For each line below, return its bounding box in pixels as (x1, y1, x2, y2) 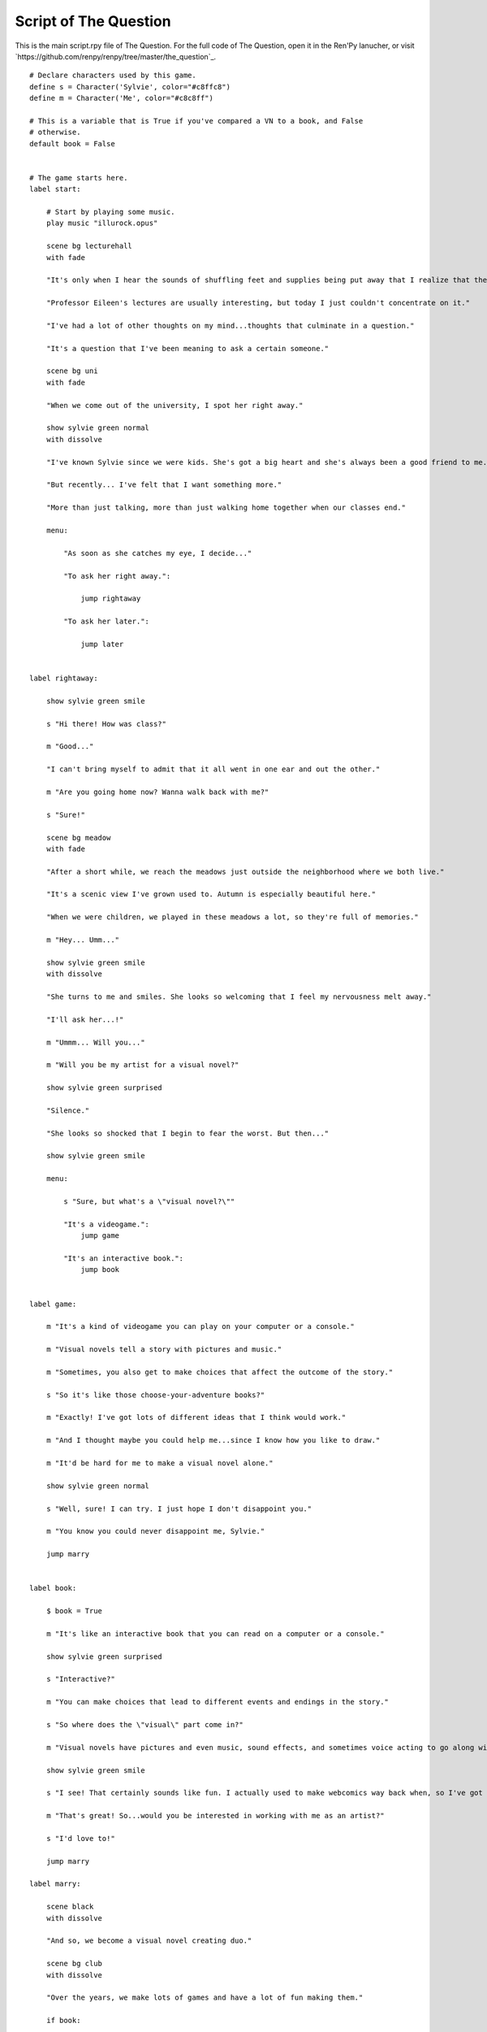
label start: (29, 185, 81, 194)
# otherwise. (29, 128, 81, 137)
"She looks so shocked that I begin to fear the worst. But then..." (45, 1128, 330, 1138)
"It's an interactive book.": (63, 1253, 184, 1263)
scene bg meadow (45, 833, 111, 842)
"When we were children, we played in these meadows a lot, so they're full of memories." (45, 913, 420, 922)
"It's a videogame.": (63, 1219, 150, 1229)
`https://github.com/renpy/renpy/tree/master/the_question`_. (15, 51, 217, 61)
